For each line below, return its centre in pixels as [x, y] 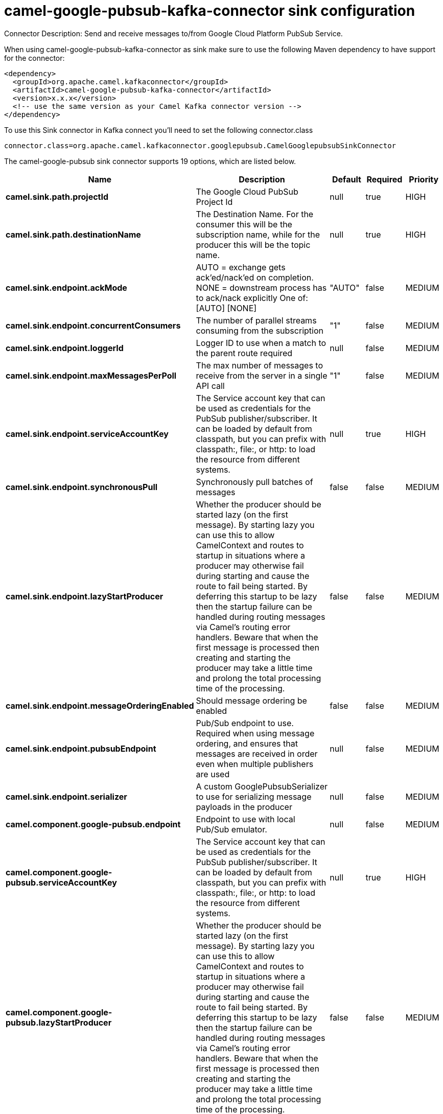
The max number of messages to [260, 365]
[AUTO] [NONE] [226, 308]
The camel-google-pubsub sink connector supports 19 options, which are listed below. [150, 161]
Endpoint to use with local [246, 819]
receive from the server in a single [262, 375]
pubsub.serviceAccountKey [61, 882]
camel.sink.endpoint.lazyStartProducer [85, 596]
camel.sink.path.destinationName [73, 234]
